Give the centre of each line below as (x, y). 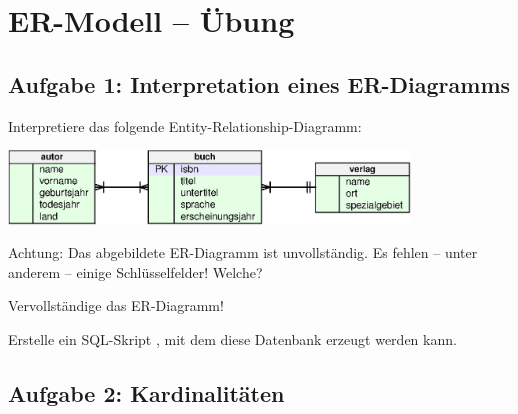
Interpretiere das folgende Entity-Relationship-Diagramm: (185, 125)
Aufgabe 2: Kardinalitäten (146, 392)
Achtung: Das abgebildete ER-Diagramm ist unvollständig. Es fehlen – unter (243, 252)
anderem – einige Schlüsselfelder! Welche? (135, 271)
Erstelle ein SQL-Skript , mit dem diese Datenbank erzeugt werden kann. (232, 338)
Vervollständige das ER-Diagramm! (116, 305)
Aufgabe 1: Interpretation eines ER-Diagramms (259, 83)
